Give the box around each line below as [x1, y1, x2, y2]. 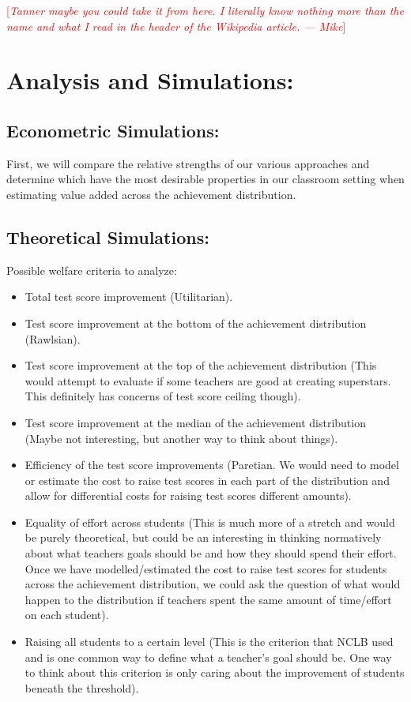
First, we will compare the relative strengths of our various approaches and [6, 155, 370, 171]
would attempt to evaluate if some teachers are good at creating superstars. [25, 372, 391, 389]
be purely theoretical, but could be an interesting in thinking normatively [25, 529, 382, 546]
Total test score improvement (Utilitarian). [25, 288, 233, 305]
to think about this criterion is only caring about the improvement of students [25, 664, 405, 681]
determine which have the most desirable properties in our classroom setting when [6, 171, 405, 187]
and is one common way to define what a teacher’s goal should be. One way [25, 648, 392, 665]
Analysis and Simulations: [6, 64, 294, 96]
